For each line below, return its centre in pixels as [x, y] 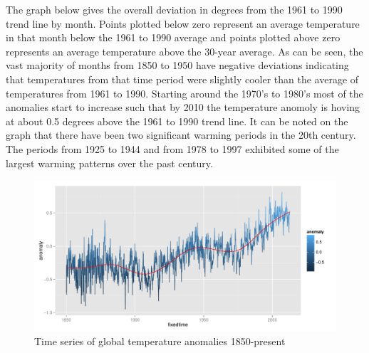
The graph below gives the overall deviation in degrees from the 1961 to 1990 [174, 9]
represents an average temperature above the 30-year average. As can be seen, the [184, 51]
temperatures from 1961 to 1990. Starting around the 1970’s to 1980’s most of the [184, 93]
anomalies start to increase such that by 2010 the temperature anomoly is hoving [183, 107]
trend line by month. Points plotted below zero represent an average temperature [183, 23]
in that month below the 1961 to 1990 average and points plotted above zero [173, 37]
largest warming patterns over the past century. [109, 163]
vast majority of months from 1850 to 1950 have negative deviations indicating [177, 65]
